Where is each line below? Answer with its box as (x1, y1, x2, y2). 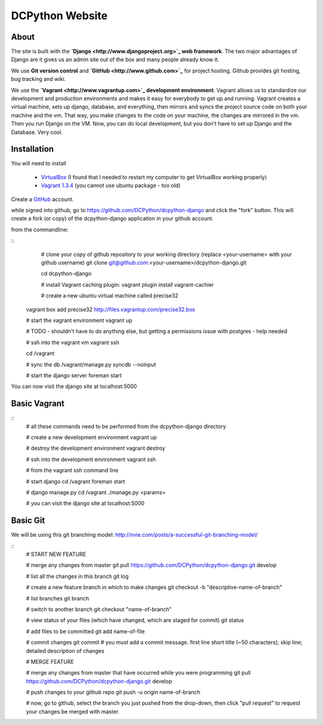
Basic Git (11, 516, 45, 526)
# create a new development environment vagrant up (26, 434, 157, 441)
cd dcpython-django (41, 270, 92, 277)
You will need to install (11, 160, 66, 167)
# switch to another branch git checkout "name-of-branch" (26, 606, 172, 613)
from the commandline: (11, 225, 69, 233)
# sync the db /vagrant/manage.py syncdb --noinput (26, 360, 157, 368)
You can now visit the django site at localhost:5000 (11, 383, 137, 390)
